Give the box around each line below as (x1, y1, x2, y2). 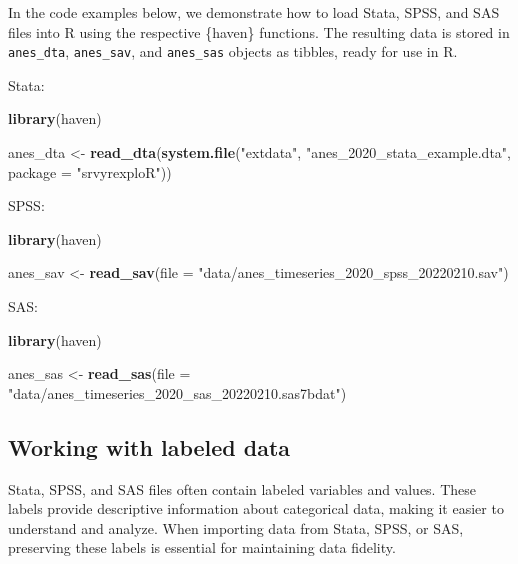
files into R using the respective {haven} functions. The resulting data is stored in (8, 21, 510, 42)
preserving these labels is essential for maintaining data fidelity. (8, 537, 396, 558)
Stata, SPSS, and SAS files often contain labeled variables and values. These (8, 478, 477, 499)
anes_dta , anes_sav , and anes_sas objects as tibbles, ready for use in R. (8, 41, 458, 62)
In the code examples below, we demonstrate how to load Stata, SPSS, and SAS (8, 2, 500, 22)
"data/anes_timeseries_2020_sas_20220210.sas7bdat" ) (8, 382, 347, 403)
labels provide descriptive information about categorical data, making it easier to (8, 498, 504, 519)
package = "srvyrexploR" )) (8, 161, 172, 182)
